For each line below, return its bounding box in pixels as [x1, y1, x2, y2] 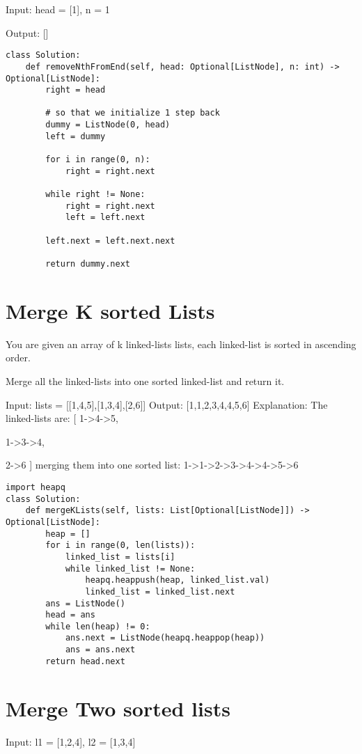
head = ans [45, 610, 95, 620]
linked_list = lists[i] [65, 551, 175, 562]
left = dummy [45, 131, 106, 141]
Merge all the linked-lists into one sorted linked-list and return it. [6, 373, 285, 388]
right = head [45, 85, 106, 95]
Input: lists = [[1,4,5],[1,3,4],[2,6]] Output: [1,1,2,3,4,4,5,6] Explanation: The [6, 397, 328, 411]
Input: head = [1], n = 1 [6, 2, 110, 16]
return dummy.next [45, 259, 130, 269]
